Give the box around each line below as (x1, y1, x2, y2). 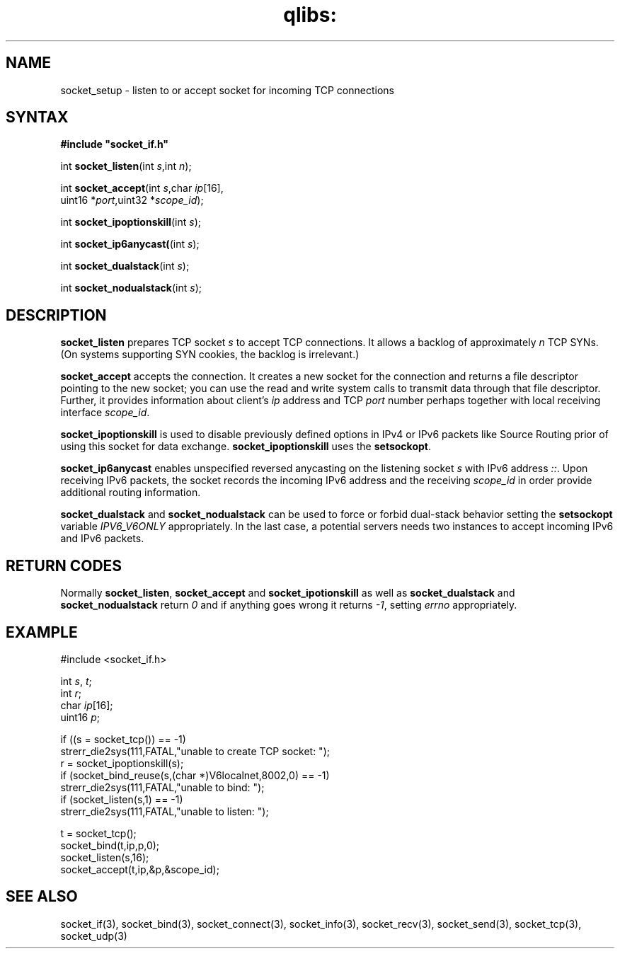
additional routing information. (60, 486, 201, 499)
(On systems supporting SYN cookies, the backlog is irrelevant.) (60, 348, 360, 361)
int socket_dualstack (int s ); (60, 260, 190, 272)
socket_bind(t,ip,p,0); (60, 839, 160, 851)
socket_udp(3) (60, 929, 127, 942)
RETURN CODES (6, 556, 122, 575)
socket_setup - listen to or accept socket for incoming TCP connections (60, 84, 394, 96)
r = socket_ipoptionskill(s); (60, 757, 184, 769)
